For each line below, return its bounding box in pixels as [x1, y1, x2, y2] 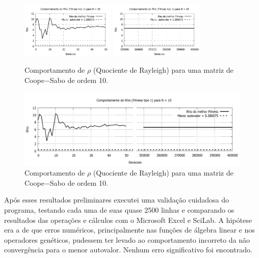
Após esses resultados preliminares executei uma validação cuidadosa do [4, 194, 229, 205]
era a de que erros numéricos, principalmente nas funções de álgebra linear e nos [4, 224, 255, 235]
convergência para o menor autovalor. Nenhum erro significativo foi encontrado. [4, 244, 252, 255]
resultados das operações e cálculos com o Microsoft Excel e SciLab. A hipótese [4, 214, 252, 225]
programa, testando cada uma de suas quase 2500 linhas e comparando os [4, 205, 235, 215]
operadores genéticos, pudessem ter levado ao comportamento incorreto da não [4, 234, 250, 245]
